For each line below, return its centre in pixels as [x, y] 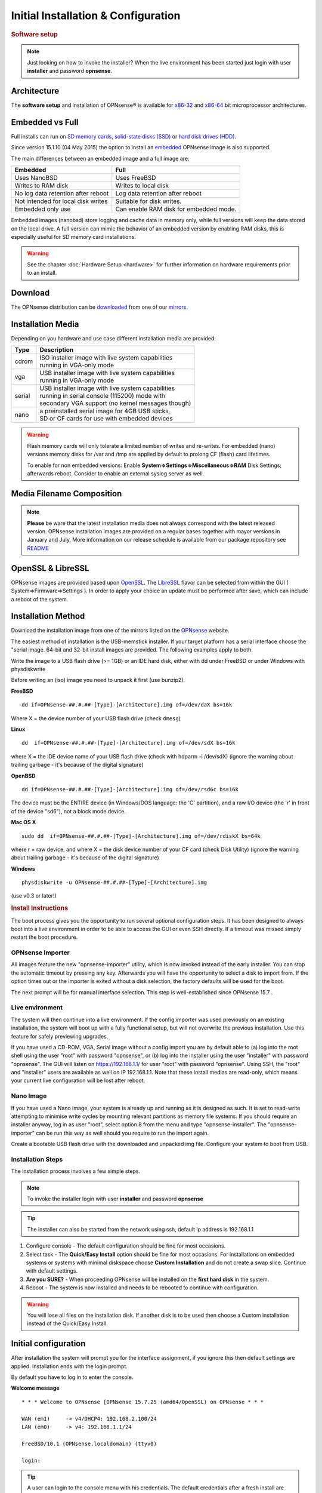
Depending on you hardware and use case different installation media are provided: [113, 338]
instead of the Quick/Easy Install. [67, 1323]
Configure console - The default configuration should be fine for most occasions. [126, 1246]
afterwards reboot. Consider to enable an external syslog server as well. [116, 473]
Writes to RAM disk [41, 186]
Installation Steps [37, 1159]
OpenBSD [23, 776]
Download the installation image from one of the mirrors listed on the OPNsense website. [120, 631]
